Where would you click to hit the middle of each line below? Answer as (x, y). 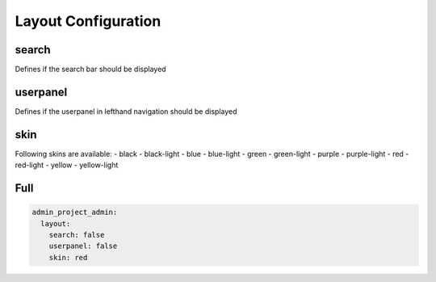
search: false (77, 235)
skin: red (68, 257)
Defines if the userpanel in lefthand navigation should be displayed (126, 111)
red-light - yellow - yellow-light (67, 165)
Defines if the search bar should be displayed (90, 69)
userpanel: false (83, 246)
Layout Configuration (88, 21)
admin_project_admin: (75, 213)
